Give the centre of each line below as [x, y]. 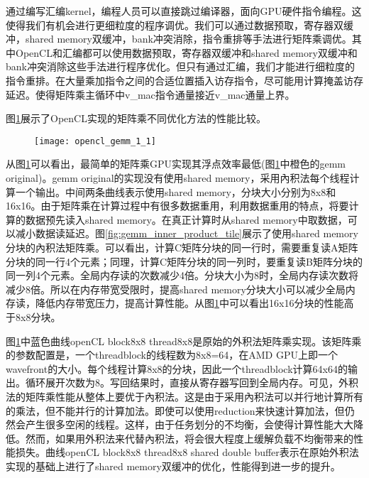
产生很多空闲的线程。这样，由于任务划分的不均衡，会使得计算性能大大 [189, 424]
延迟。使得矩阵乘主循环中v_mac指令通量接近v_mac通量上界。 [150, 94]
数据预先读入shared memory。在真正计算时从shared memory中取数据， [186, 219]
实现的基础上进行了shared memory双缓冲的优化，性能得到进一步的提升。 [173, 466]
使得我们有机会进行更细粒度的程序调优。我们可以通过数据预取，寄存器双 [175, 25]
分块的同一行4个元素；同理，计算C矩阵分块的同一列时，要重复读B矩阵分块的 [184, 261]
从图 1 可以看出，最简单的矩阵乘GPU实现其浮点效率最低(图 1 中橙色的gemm [176, 164]
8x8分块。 [38, 316]
